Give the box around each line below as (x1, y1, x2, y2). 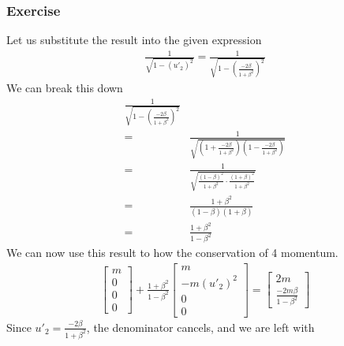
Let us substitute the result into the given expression (6, 32, 262, 48)
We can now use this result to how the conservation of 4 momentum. (6, 244, 338, 261)
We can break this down (6, 80, 123, 96)
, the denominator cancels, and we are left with (86, 318, 315, 335)
